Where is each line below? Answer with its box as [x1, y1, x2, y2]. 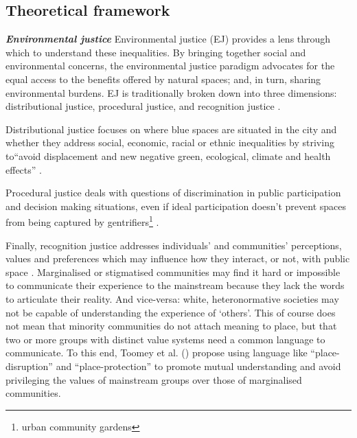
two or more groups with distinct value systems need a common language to [5, 332, 325, 346]
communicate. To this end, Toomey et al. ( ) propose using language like [5, 345, 308, 360]
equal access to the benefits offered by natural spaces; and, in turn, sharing [5, 71, 321, 86]
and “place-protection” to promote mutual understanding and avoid [56, 358, 341, 373]
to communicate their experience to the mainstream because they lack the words [5, 278, 345, 292]
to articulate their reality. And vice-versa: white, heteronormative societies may [5, 291, 339, 306]
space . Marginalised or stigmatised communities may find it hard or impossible [5, 264, 341, 279]
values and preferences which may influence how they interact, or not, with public [5, 251, 350, 266]
